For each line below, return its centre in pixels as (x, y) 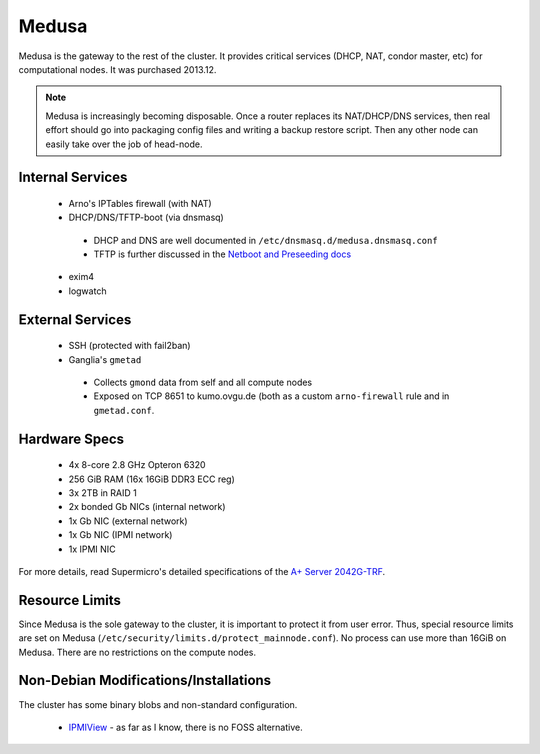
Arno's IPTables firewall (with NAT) (140, 203)
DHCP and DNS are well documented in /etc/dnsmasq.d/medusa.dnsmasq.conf (266, 240)
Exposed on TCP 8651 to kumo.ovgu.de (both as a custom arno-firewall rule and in (271, 396)
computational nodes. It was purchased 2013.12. (117, 69)
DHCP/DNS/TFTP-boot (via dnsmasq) (146, 217)
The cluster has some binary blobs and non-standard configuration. (158, 704)
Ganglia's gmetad (105, 359)
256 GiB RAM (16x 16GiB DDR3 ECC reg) (151, 479)
